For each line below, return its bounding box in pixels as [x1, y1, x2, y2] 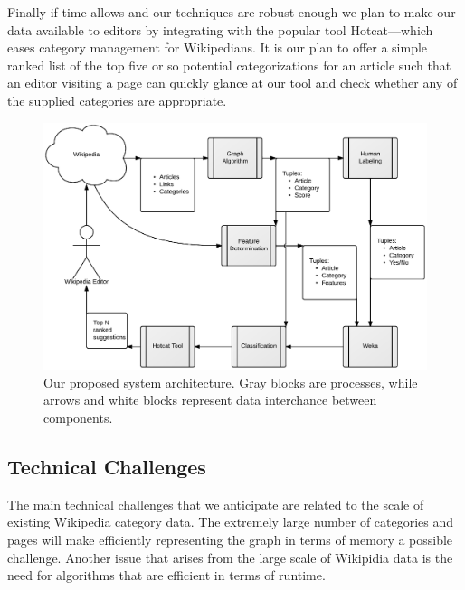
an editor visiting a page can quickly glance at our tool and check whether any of [7, 73, 458, 92]
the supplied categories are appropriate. [7, 90, 227, 109]
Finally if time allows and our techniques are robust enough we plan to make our [7, 3, 456, 21]
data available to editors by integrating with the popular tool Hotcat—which [7, 20, 433, 39]
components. [43, 408, 113, 427]
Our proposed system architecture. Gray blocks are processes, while [43, 372, 418, 391]
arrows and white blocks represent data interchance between [43, 390, 377, 409]
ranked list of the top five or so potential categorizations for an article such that [7, 55, 451, 74]
